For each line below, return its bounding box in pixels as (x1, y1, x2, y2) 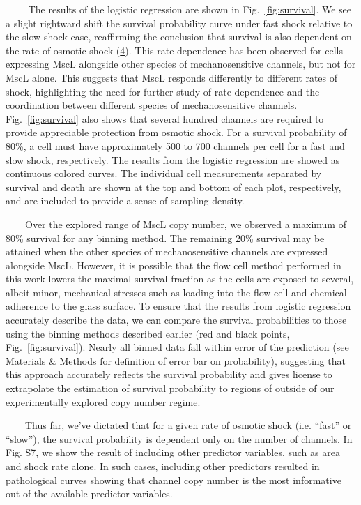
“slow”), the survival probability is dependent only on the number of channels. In (6, 431, 353, 446)
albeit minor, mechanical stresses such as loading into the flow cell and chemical (6, 285, 347, 299)
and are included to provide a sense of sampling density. (6, 193, 245, 208)
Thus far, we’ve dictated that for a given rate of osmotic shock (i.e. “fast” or (24, 418, 352, 432)
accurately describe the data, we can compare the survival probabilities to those (6, 312, 347, 327)
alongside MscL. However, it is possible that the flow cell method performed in (6, 257, 341, 272)
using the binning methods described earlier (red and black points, (6, 326, 290, 340)
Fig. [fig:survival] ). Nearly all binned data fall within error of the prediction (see (6, 340, 349, 354)
